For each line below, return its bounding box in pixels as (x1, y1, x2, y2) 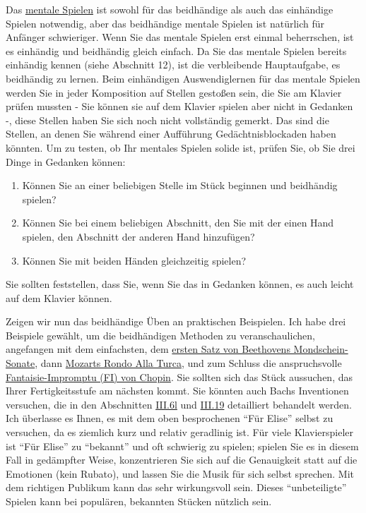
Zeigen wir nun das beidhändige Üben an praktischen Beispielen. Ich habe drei (6, 314, 346, 329)
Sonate (6, 356, 35, 370)
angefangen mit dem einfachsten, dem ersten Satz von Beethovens (6, 342, 290, 356)
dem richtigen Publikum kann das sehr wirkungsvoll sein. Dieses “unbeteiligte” (6, 480, 347, 495)
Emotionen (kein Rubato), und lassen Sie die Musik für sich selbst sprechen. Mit (6, 466, 354, 481)
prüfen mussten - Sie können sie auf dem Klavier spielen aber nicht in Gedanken (6, 99, 353, 114)
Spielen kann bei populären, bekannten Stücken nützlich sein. (6, 494, 272, 508)
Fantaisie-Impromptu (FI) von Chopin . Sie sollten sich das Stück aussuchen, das (6, 369, 353, 384)
